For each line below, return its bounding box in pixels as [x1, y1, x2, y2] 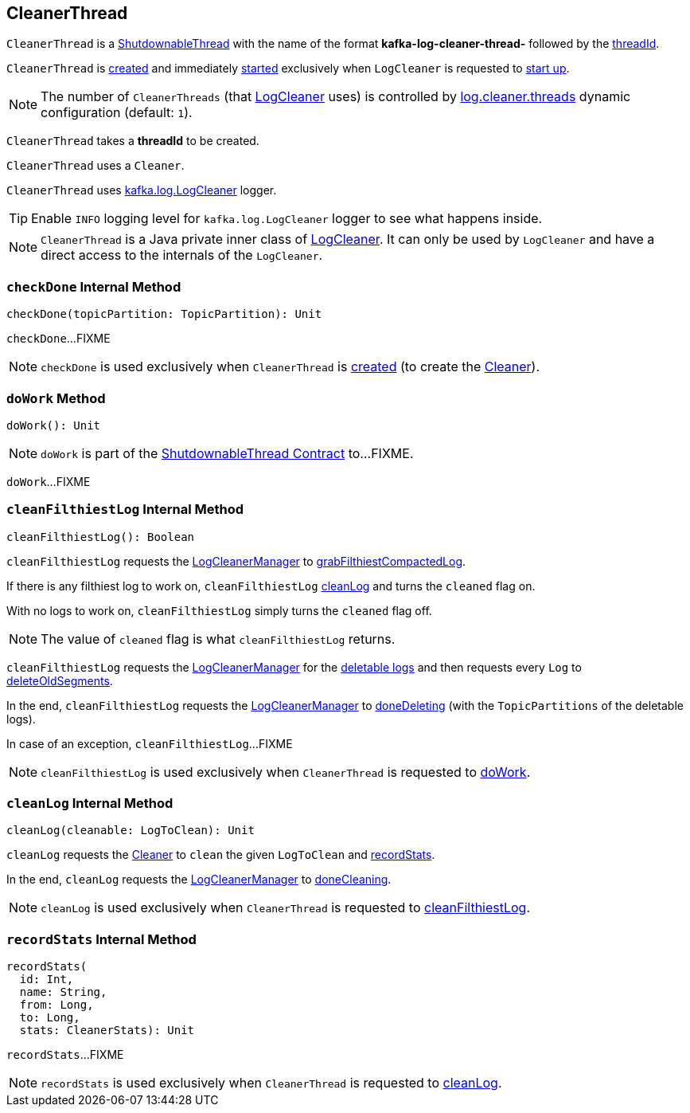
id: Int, [19, 973, 74, 986]
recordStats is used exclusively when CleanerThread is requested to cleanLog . [41, 1075, 502, 1091]
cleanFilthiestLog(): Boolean [6, 530, 195, 543]
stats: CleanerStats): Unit [19, 1024, 195, 1037]
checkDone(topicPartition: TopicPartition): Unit [6, 308, 322, 321]
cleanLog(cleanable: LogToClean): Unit [6, 824, 255, 837]
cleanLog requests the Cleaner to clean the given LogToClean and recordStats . [6, 848, 435, 862]
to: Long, [19, 1011, 80, 1025]
